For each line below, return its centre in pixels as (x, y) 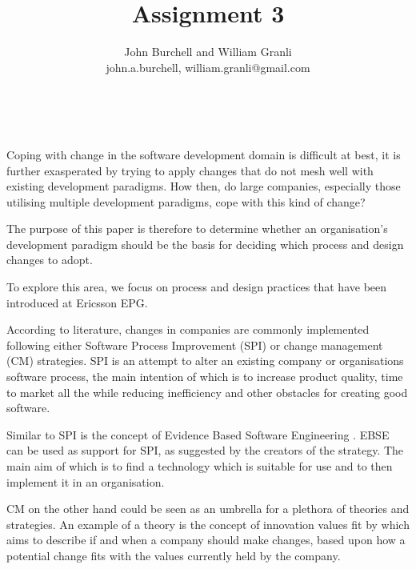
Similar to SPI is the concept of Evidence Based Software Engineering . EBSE (198, 434)
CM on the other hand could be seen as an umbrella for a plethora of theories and (208, 509)
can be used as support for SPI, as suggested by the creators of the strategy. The (205, 450)
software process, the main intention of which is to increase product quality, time (205, 377)
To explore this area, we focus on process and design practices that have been (197, 287)
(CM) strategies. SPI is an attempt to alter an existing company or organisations (205, 361)
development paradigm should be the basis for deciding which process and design (205, 244)
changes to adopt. (50, 260)
